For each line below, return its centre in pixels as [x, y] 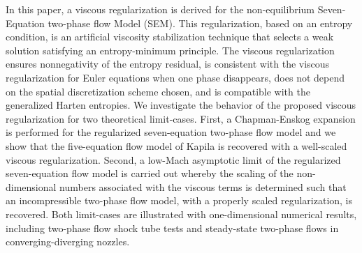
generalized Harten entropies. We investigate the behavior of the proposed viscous [181, 105]
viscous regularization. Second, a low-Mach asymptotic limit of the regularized [173, 159]
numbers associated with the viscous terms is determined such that [203, 186]
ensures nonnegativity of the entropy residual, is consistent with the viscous [168, 64]
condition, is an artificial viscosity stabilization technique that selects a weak [170, 37]
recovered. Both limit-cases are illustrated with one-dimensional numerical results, [181, 214]
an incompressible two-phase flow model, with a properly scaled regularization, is [179, 200]
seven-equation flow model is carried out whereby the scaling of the [150, 173]
